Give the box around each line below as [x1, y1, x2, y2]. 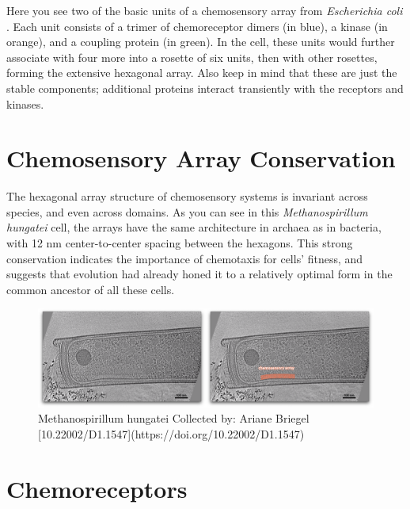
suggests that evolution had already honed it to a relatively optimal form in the [6, 266, 393, 282]
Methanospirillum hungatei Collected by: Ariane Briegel [38, 410, 309, 427]
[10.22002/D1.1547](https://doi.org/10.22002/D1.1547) [38, 425, 305, 442]
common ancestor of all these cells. [6, 281, 175, 297]
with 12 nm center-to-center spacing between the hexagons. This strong [6, 235, 353, 251]
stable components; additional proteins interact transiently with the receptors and [6, 79, 404, 96]
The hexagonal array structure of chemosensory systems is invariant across [6, 188, 368, 205]
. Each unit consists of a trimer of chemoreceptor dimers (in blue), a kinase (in [6, 17, 388, 34]
